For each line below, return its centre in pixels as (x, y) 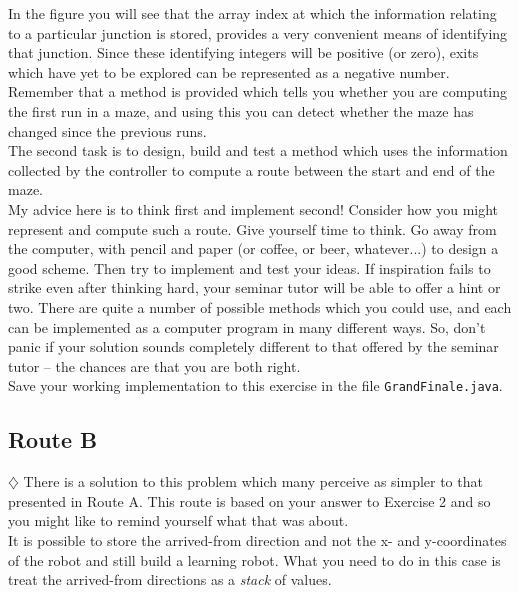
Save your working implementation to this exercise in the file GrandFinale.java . (255, 385)
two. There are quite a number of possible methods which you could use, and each (260, 306)
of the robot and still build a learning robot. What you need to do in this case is (254, 559)
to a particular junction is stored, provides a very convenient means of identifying (258, 32)
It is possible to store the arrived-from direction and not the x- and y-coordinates (257, 539)
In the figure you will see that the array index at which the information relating (252, 13)
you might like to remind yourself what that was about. (178, 520)
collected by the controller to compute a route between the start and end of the (251, 169)
